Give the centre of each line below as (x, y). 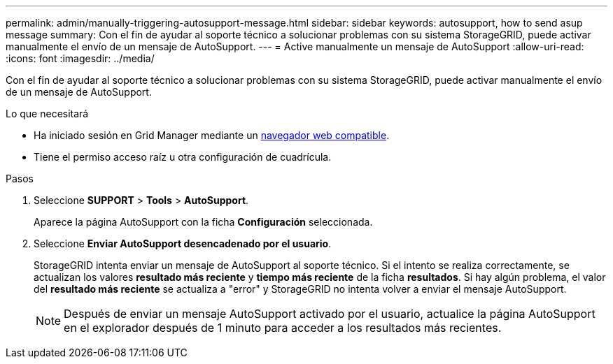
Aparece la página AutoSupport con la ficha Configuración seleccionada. (203, 222)
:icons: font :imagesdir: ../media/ (80, 58)
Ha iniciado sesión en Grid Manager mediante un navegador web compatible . (212, 135)
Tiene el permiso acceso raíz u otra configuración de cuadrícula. (183, 157)
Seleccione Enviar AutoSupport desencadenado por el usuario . (183, 243)
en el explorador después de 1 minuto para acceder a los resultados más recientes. (283, 328)
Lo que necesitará (47, 114)
